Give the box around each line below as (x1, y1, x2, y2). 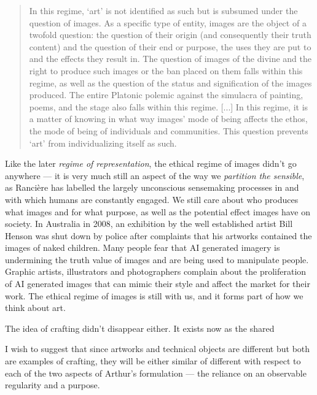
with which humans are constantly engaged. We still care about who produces (5, 193, 299, 205)
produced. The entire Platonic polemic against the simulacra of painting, (29, 88, 303, 101)
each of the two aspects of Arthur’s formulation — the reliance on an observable (5, 366, 307, 379)
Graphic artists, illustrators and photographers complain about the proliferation (5, 265, 307, 278)
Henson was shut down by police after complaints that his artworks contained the (5, 229, 312, 242)
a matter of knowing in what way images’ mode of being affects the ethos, (29, 112, 308, 125)
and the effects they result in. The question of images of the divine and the (29, 52, 312, 65)
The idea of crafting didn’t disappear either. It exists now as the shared (5, 321, 275, 334)
